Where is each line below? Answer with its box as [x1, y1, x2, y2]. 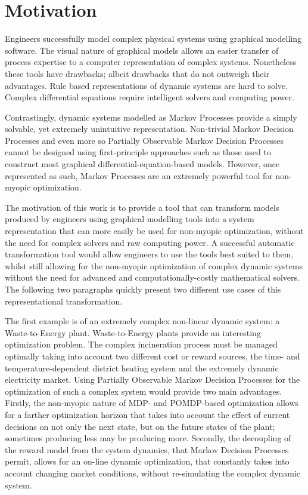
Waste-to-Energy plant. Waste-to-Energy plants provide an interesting [5, 326, 261, 339]
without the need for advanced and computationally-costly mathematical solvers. [5, 271, 300, 284]
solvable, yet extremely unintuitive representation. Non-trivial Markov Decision [5, 122, 294, 135]
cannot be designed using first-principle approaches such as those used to [5, 146, 271, 158]
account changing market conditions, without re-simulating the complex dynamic [5, 466, 301, 479]
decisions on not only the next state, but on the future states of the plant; [5, 420, 275, 432]
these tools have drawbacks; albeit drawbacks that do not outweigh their [5, 67, 270, 79]
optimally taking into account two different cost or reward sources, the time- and [5, 349, 300, 362]
